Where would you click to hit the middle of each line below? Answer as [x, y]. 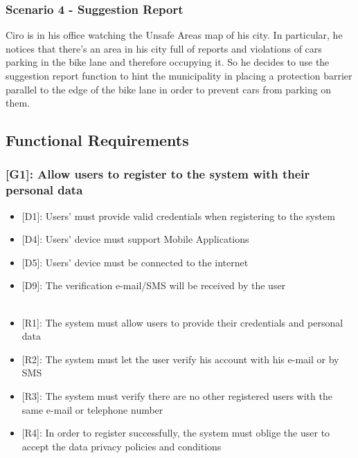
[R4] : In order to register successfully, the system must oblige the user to [176, 433]
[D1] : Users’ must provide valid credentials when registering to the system [178, 216]
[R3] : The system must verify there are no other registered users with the [177, 396]
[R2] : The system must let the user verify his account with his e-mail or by [180, 359]
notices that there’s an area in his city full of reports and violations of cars [164, 48]
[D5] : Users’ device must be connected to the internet [135, 262]
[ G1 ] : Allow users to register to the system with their [158, 174]
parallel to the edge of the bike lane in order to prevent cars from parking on [169, 89]
